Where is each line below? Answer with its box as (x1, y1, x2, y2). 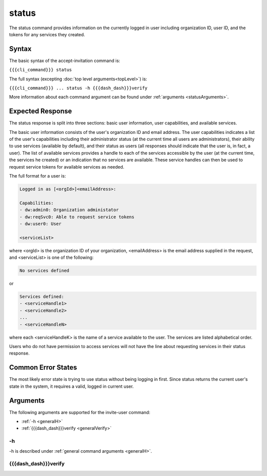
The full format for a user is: (9, 173, 66, 179)
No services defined (19, 268, 69, 274)
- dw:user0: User (19, 221, 62, 227)
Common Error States (9, 363, 78, 372)
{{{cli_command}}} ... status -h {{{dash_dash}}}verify (9, 85, 148, 91)
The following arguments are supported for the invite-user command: (9, 409, 150, 415)
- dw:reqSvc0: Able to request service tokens (19, 214, 134, 220)
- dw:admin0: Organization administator (19, 207, 119, 213)
